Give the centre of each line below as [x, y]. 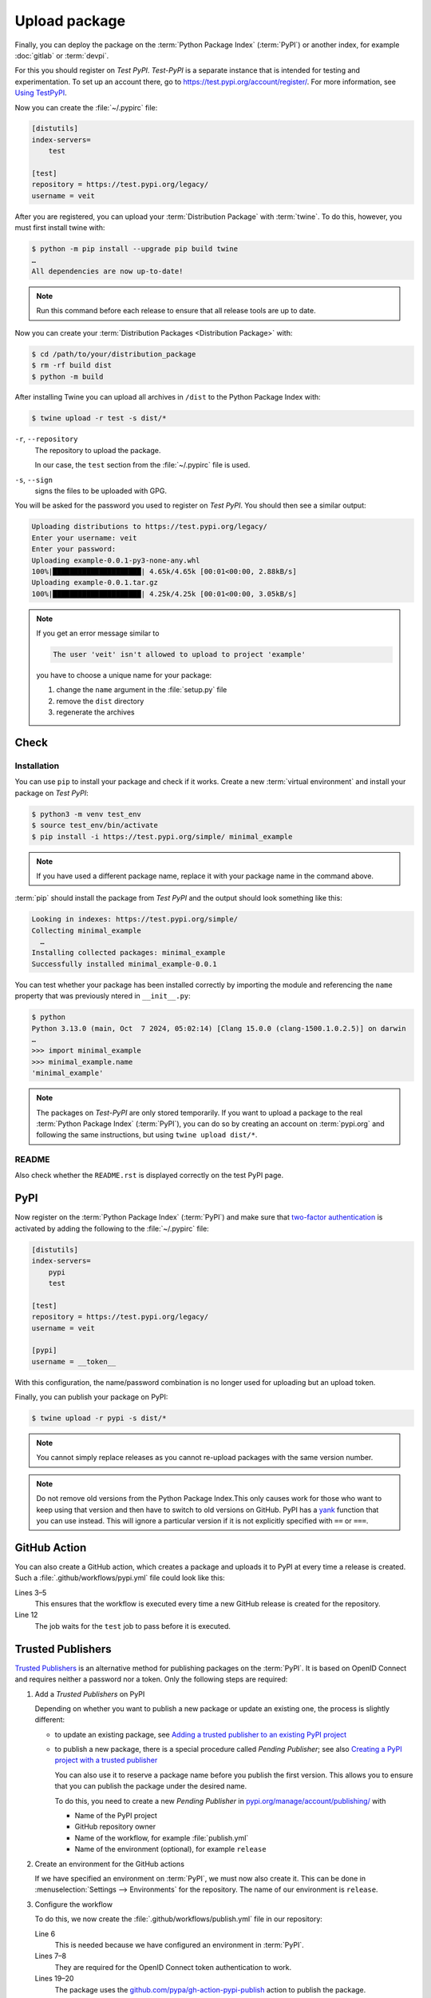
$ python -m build [67, 376]
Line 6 [45, 1933]
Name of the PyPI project [116, 1816]
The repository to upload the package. [98, 450]
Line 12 [26, 1615]
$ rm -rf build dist [71, 365]
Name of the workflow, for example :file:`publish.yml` [162, 1837]
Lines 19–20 [54, 1979]
